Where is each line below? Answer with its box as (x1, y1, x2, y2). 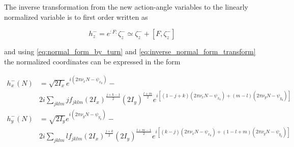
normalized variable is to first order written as (4, 11, 148, 22)
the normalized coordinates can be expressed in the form (4, 56, 181, 66)
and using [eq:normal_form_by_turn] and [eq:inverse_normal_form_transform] (4, 46, 256, 57)
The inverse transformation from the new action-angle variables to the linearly (4, 2, 248, 12)
